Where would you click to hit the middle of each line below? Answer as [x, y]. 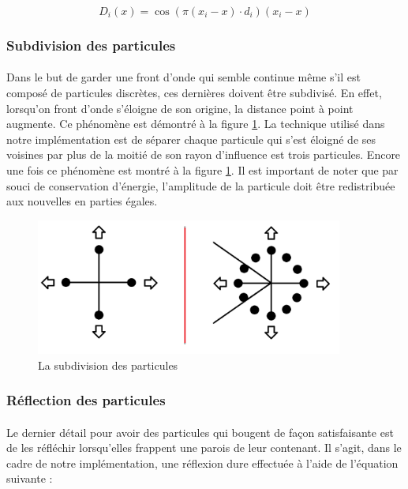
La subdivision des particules [108, 365]
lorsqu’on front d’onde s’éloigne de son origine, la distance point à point [180, 108]
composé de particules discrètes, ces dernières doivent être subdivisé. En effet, [194, 93]
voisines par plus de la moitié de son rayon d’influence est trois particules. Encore [204, 154]
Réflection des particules [86, 400]
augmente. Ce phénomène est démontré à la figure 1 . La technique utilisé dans [196, 124]
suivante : [30, 478]
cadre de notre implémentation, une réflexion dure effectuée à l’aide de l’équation [202, 463]
